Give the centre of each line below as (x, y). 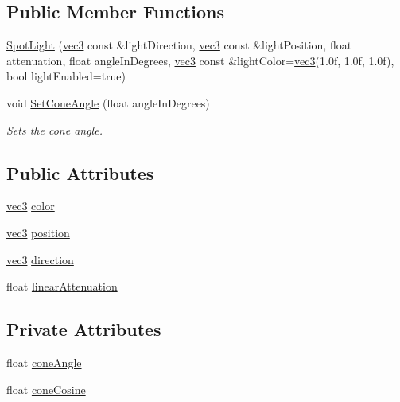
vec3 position (38, 232)
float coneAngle (44, 362)
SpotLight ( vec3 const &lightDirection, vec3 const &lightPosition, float (179, 45)
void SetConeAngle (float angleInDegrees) (108, 102)
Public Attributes (80, 172)
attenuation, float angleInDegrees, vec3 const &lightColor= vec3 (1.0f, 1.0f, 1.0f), (200, 60)
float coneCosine (46, 389)
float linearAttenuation (62, 286)
